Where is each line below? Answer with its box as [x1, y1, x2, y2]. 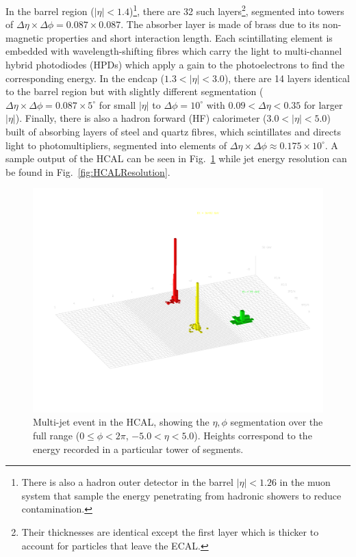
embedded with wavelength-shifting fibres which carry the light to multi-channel [5, 44, 342, 58]
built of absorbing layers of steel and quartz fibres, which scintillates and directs [5, 125, 341, 138]
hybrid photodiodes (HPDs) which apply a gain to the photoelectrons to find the [5, 57, 345, 72]
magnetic [5, 30, 44, 44]
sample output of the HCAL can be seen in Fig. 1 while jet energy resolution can [5, 151, 347, 166]
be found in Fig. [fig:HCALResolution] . [5, 164, 170, 179]
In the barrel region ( [5, 3, 94, 18]
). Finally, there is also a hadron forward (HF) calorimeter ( [15, 111, 267, 125]
